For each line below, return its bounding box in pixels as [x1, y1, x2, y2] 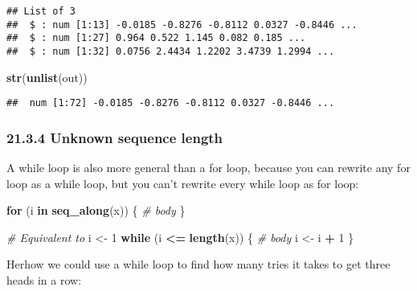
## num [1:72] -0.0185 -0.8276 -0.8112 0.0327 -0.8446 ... [6, 97, 335, 109]
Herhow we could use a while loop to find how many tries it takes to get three [6, 256, 390, 273]
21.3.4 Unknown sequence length [6, 127, 223, 147]
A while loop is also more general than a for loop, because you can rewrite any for [6, 159, 411, 176]
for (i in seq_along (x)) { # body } [6, 202, 186, 219]
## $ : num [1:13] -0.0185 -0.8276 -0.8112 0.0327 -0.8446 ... [6, 18, 358, 31]
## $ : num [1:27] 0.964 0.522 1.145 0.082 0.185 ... [6, 32, 306, 44]
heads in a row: [6, 272, 82, 289]
